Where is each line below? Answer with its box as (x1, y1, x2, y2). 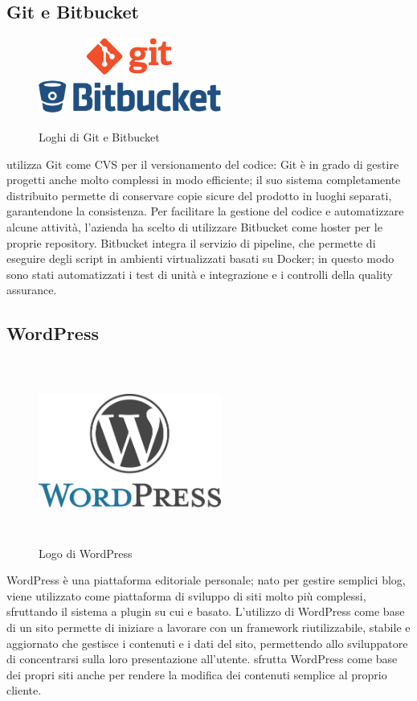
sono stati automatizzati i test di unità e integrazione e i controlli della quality (6, 265, 393, 282)
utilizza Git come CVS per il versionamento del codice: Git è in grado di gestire (6, 155, 399, 172)
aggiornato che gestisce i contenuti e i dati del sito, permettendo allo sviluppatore (6, 634, 408, 651)
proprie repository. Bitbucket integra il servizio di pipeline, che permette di (6, 234, 376, 251)
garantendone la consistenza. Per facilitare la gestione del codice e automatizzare (6, 203, 404, 219)
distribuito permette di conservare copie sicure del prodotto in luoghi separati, (6, 187, 392, 203)
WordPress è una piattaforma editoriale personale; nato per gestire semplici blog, (6, 572, 406, 588)
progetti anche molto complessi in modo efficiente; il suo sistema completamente (6, 171, 401, 188)
